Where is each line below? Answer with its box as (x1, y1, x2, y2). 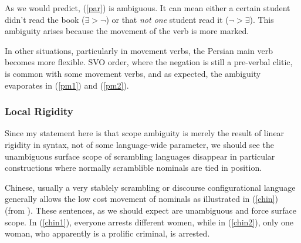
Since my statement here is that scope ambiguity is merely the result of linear (5, 127, 285, 139)
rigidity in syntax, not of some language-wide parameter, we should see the (5, 138, 274, 150)
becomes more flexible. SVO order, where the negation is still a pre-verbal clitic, (5, 56, 293, 68)
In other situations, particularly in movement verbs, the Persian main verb (5, 44, 273, 56)
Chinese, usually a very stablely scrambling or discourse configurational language (5, 181, 296, 193)
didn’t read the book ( (5, 13, 85, 25)
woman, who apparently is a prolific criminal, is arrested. (5, 227, 210, 239)
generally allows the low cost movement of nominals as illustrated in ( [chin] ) (5, 193, 278, 205)
